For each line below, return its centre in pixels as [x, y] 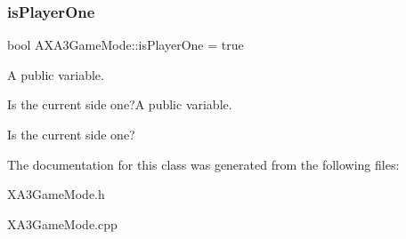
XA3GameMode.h [56, 194]
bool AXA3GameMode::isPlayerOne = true [126, 45]
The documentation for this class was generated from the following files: [203, 164]
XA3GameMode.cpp [62, 223]
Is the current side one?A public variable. [120, 104]
